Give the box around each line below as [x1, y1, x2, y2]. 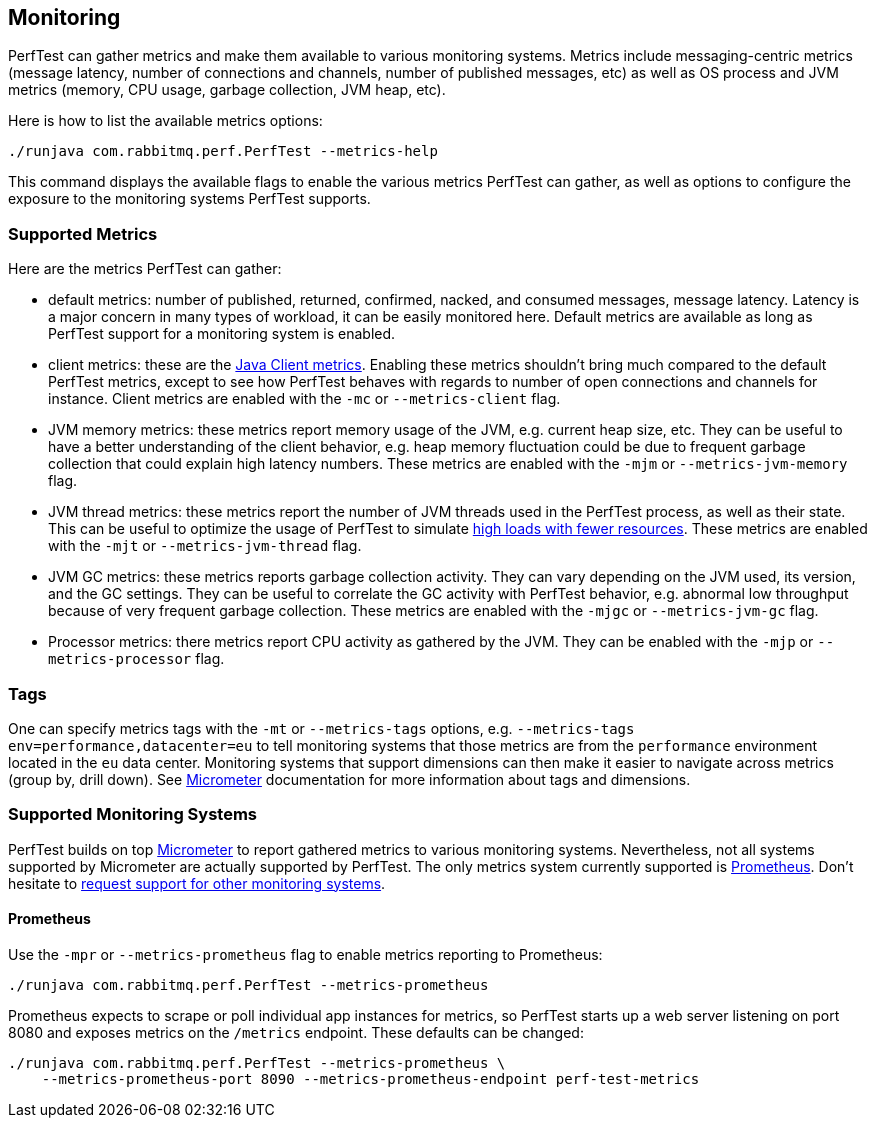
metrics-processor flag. [48, 650, 225, 668]
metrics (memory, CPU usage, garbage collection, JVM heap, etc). [8, 81, 446, 99]
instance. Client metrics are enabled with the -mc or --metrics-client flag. [48, 390, 561, 408]
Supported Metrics [8, 223, 158, 244]
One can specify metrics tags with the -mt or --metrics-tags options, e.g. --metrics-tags [8, 719, 635, 737]
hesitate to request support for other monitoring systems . [8, 874, 386, 892]
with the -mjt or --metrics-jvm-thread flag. [48, 537, 362, 555]
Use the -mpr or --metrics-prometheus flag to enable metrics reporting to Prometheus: [8, 945, 603, 963]
